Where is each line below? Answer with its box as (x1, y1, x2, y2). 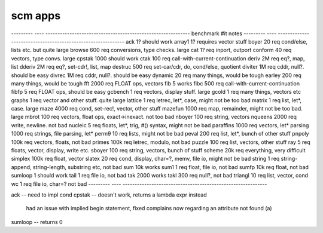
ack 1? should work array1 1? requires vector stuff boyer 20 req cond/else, (126, 38, 308, 45)
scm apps (11, 9, 61, 22)
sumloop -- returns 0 (11, 218, 63, 225)
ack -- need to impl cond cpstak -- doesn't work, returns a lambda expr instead (11, 191, 207, 198)
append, (11, 163, 32, 170)
